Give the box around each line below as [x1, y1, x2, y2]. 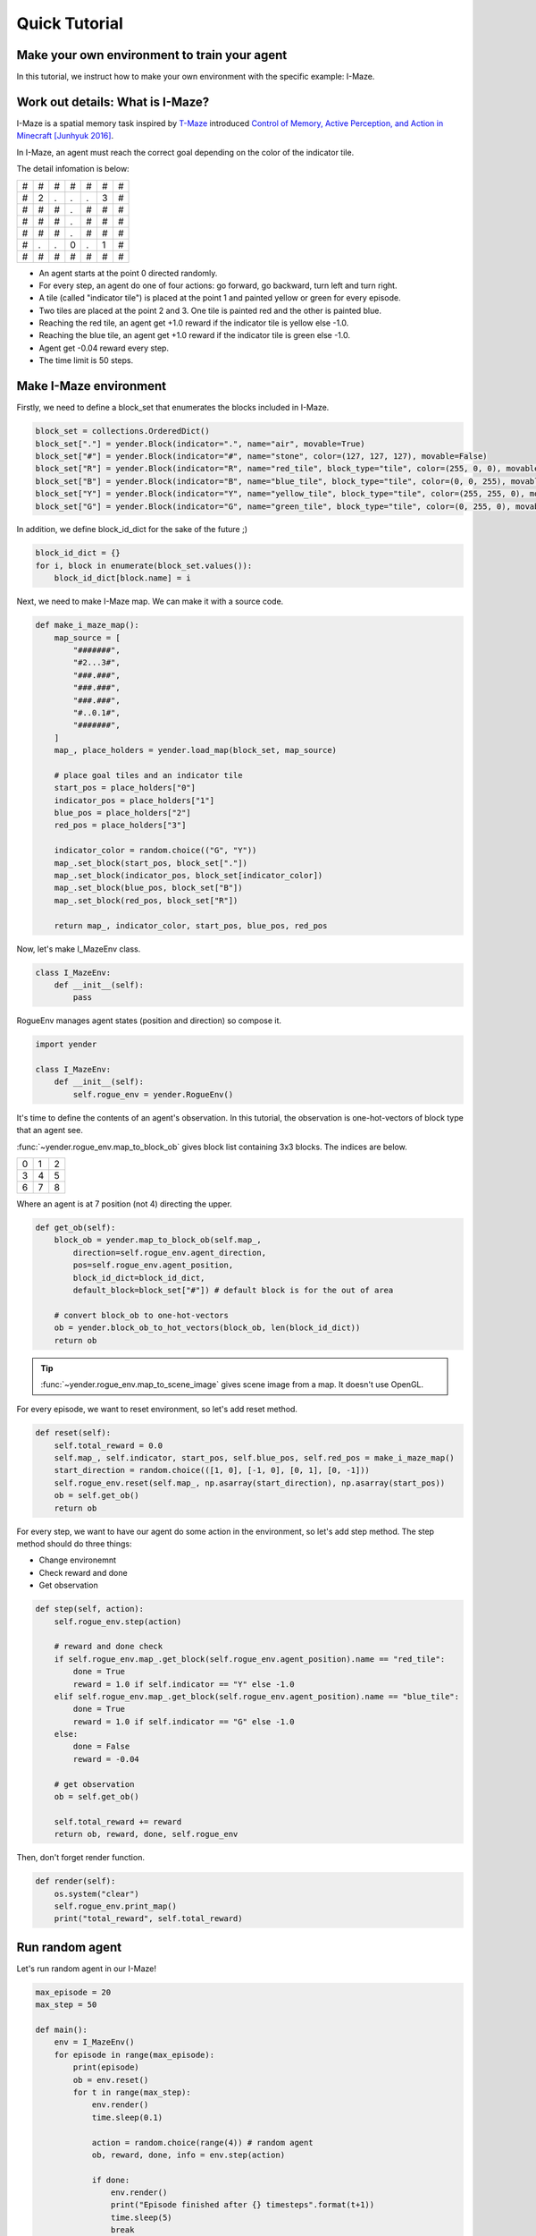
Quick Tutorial [16, 13, 124, 33]
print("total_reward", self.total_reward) [54, 1914, 243, 1924]
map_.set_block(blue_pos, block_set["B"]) [54, 883, 243, 894]
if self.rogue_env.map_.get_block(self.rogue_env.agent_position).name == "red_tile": [54, 1654, 446, 1664]
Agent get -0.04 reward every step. [38, 343, 170, 353]
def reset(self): [35, 1427, 112, 1438]
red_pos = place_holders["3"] [54, 820, 187, 831]
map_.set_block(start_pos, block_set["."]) [54, 858, 247, 868]
